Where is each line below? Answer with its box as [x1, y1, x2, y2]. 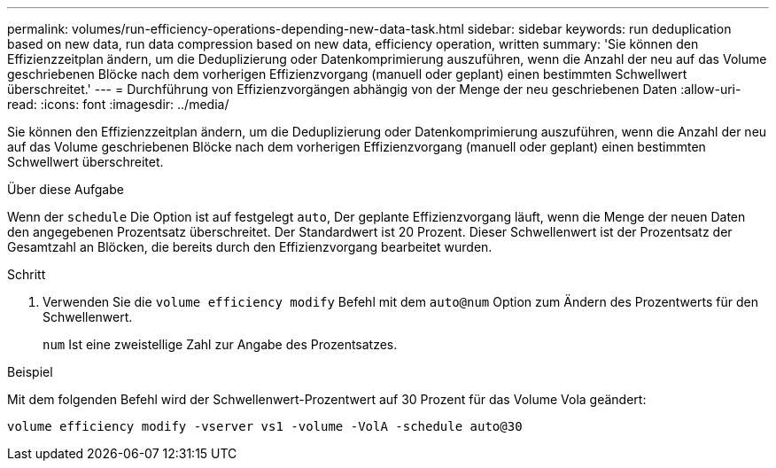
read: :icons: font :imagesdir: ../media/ [7, 97, 229, 112]
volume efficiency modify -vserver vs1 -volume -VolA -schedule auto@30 [7, 419, 523, 433]
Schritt [7, 267, 46, 282]
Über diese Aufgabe [7, 182, 124, 197]
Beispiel [7, 364, 53, 379]
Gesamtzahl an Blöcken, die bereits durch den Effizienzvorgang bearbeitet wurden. [7, 239, 493, 254]
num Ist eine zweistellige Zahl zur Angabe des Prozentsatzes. [43, 337, 398, 352]
